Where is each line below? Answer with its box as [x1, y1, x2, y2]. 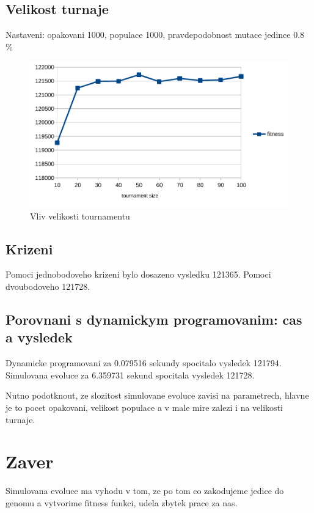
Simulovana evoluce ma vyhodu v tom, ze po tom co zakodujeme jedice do [5, 484, 284, 497]
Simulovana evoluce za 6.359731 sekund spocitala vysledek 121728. [5, 368, 255, 381]
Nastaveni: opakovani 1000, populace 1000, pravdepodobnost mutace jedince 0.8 [5, 28, 305, 41]
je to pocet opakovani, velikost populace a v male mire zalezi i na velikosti [5, 401, 283, 414]
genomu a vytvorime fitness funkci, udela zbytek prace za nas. [5, 496, 238, 509]
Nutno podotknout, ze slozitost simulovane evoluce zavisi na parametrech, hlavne [5, 389, 309, 402]
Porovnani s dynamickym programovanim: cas [5, 310, 302, 329]
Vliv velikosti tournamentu [30, 209, 130, 222]
